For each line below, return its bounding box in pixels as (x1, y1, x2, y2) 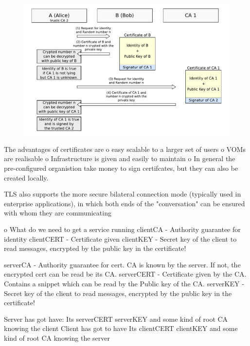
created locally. (4, 172, 49, 182)
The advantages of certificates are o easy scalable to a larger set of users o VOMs (4, 144, 246, 154)
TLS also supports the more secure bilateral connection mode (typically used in (4, 189, 241, 199)
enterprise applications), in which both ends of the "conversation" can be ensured (4, 198, 245, 208)
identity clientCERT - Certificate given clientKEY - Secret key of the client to (4, 233, 237, 244)
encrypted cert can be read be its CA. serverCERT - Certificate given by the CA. (4, 269, 247, 279)
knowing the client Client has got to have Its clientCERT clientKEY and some (4, 323, 238, 333)
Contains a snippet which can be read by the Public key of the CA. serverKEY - (4, 278, 244, 288)
